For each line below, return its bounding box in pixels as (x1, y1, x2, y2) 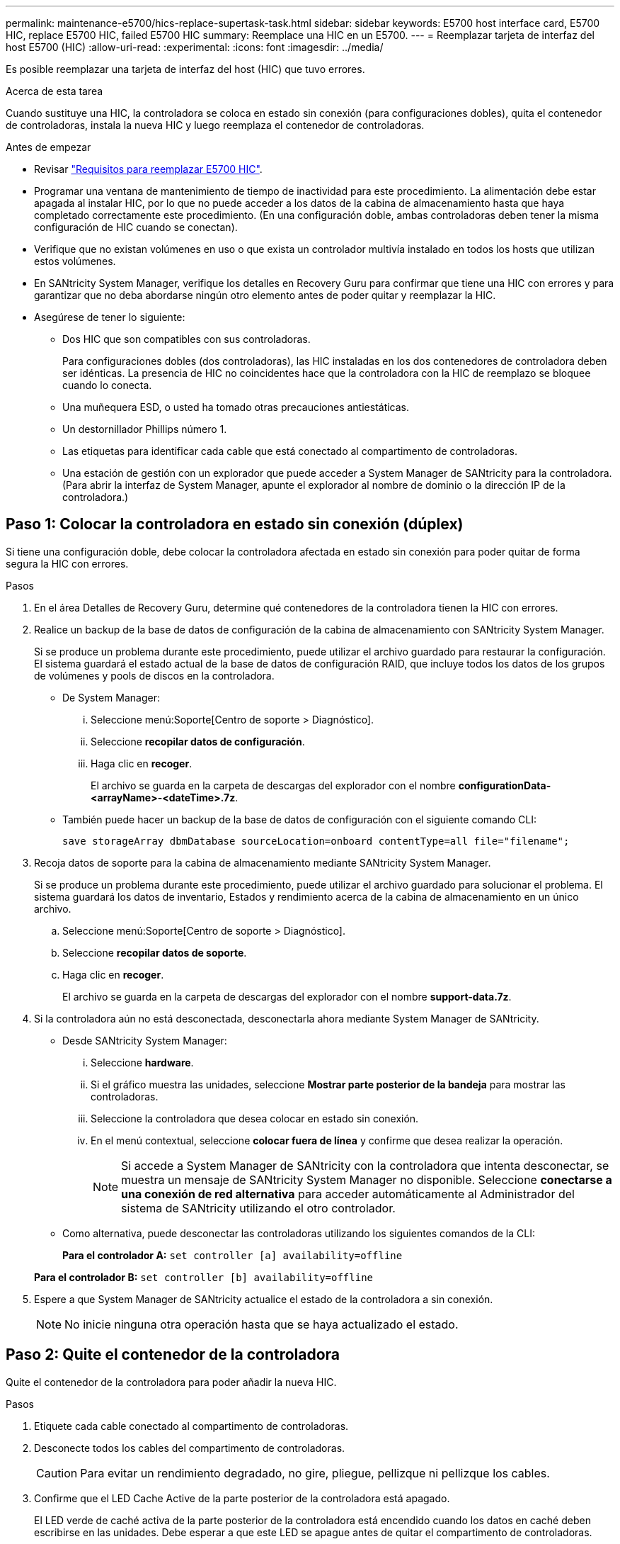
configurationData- (458, 779, 551, 791)
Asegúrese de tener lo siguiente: (34, 311, 185, 323)
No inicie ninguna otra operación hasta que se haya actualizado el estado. (64, 1317, 459, 1331)
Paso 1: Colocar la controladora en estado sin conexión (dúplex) (6, 515, 464, 534)
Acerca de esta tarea (6, 85, 103, 97)
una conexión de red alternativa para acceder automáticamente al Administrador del (121, 1186, 575, 1201)
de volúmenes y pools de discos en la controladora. (34, 669, 275, 682)
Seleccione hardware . (91, 1056, 194, 1069)
